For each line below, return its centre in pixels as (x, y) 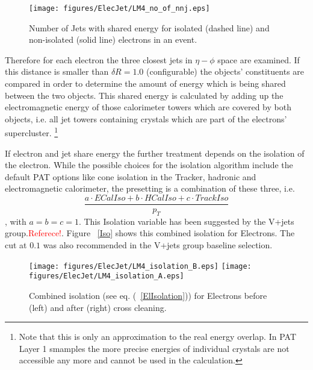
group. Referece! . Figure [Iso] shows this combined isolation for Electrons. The (150, 233)
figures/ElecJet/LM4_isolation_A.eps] (107, 276)
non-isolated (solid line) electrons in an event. (113, 39)
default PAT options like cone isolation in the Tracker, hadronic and (131, 176)
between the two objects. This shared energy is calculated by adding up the (144, 95)
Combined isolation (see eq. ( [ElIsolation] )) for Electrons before (148, 295)
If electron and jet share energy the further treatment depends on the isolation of (155, 153)
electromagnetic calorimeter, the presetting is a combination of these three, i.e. (150, 188)
